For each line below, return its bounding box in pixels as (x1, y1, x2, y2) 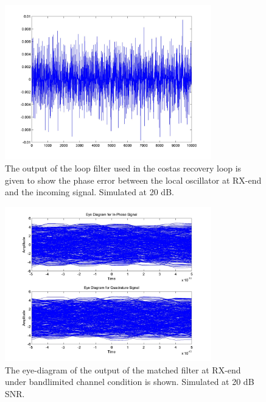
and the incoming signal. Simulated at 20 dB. (5, 185, 174, 198)
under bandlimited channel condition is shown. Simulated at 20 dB (5, 375, 254, 388)
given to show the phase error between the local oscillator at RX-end (5, 173, 262, 186)
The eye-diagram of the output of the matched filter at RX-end (5, 363, 241, 376)
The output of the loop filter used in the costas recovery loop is (5, 161, 242, 174)
